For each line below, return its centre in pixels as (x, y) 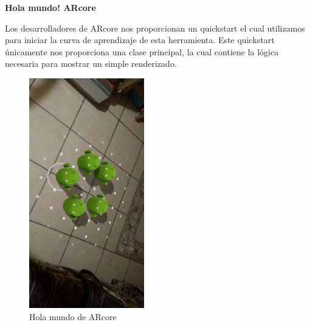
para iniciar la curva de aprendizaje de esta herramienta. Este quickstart (140, 40)
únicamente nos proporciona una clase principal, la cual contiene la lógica (142, 51)
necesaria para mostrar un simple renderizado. (91, 63)
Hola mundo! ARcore (50, 7)
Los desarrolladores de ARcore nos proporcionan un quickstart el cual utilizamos (155, 28)
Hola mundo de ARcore (73, 316)
